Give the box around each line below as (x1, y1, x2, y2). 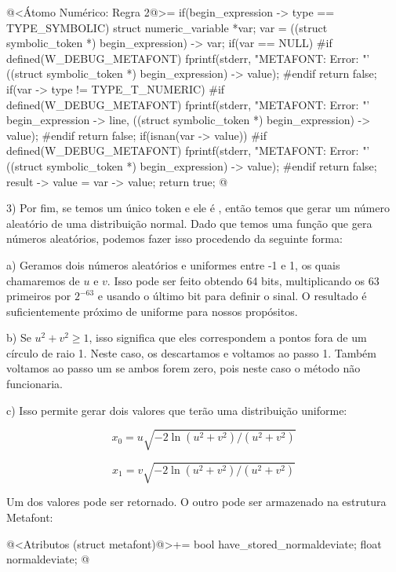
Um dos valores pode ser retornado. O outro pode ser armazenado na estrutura (6, 493, 387, 510)
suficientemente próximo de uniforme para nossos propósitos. (6, 302, 298, 319)
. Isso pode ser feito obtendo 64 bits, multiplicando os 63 (107, 272, 380, 288)
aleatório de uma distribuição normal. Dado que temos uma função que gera (6, 214, 372, 231)
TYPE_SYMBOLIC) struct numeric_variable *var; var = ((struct (6, 19, 328, 35)
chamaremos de (6, 272, 80, 288)
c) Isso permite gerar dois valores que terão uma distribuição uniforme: (6, 401, 347, 418)
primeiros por (6, 288, 71, 304)
